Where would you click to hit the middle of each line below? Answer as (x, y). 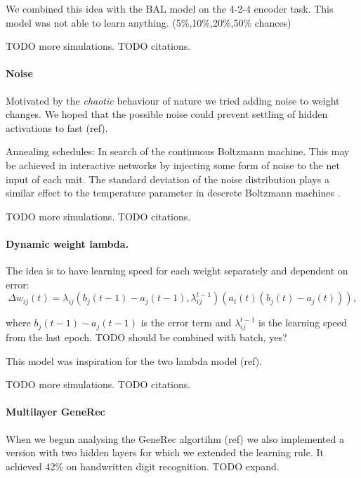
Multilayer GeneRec (55, 412)
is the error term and (186, 323)
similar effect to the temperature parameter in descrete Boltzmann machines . (173, 193)
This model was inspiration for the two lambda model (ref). (134, 360)
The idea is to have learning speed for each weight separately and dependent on (177, 271)
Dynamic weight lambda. (67, 243)
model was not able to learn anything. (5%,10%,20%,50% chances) (149, 22)
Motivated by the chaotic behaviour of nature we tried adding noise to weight (173, 100)
